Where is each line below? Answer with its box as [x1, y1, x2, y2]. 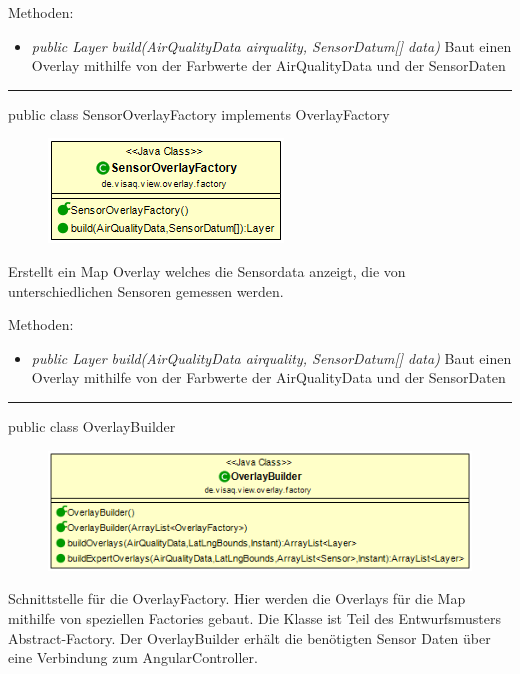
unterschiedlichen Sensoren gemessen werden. [8, 280, 284, 301]
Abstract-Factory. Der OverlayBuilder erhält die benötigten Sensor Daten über [8, 627, 491, 648]
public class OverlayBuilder [8, 415, 176, 436]
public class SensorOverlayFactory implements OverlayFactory [8, 103, 390, 124]
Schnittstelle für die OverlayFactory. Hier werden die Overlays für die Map [8, 588, 466, 609]
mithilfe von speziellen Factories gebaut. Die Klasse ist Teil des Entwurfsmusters [8, 608, 501, 628]
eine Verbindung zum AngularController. [8, 647, 258, 668]
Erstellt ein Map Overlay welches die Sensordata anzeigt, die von [8, 260, 406, 281]
